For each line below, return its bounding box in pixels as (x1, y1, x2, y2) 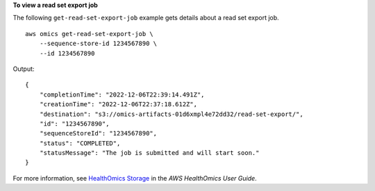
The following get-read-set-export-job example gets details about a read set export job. (12, 14, 279, 22)
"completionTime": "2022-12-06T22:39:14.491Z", (39, 90, 205, 99)
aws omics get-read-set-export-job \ (25, 30, 154, 38)
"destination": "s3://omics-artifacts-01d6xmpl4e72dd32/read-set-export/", (39, 110, 303, 118)
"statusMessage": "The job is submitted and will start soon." (39, 149, 260, 157)
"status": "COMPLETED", (39, 139, 121, 147)
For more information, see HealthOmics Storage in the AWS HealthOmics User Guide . (12, 174, 257, 182)
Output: (12, 65, 35, 73)
